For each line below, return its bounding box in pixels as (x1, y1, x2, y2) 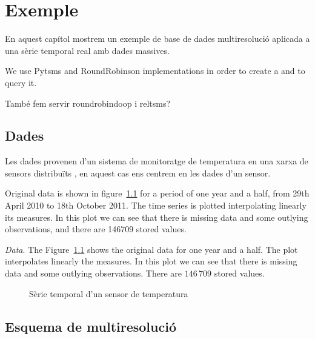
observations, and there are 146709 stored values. (5, 223, 187, 235)
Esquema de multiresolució (5, 317, 176, 335)
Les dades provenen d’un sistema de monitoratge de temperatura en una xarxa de (5, 155, 308, 167)
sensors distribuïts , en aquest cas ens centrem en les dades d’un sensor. (5, 166, 271, 179)
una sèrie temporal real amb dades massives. (5, 44, 170, 56)
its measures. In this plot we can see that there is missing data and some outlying (5, 210, 308, 223)
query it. (5, 76, 37, 89)
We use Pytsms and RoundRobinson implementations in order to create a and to (5, 64, 305, 77)
